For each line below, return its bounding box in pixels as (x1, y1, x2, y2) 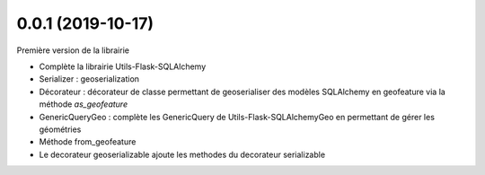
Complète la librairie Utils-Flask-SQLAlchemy (39, 61, 207, 72)
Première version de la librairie (16, 45, 130, 56)
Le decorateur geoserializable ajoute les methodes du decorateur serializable (39, 149, 326, 160)
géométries (39, 124, 82, 135)
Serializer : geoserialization (39, 74, 139, 84)
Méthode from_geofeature (39, 136, 137, 147)
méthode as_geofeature (39, 99, 128, 109)
